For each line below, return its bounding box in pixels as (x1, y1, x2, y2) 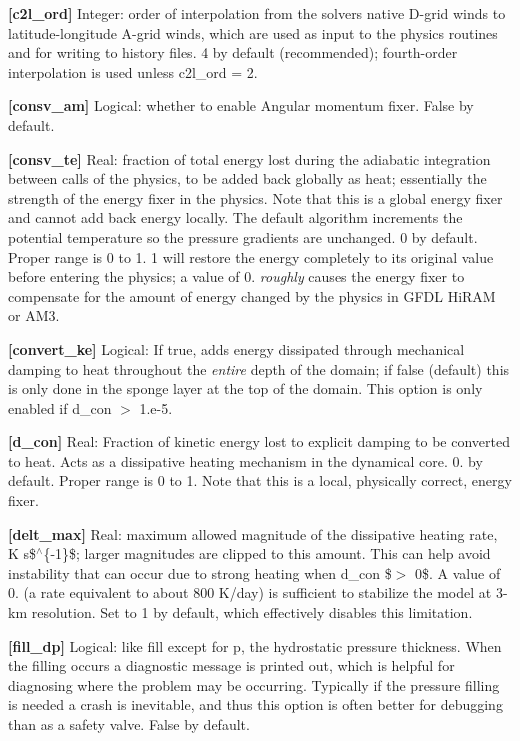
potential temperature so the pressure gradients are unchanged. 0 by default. (8, 226, 478, 247)
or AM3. (8, 305, 60, 326)
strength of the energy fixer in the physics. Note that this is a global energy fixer (8, 187, 503, 208)
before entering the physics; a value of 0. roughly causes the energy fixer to (8, 266, 465, 287)
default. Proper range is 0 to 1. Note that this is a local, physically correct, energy (8, 470, 512, 491)
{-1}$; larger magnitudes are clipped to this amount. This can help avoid (43, 543, 491, 564)
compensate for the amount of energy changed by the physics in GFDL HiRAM (8, 285, 496, 306)
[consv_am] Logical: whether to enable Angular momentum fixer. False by (8, 95, 474, 116)
